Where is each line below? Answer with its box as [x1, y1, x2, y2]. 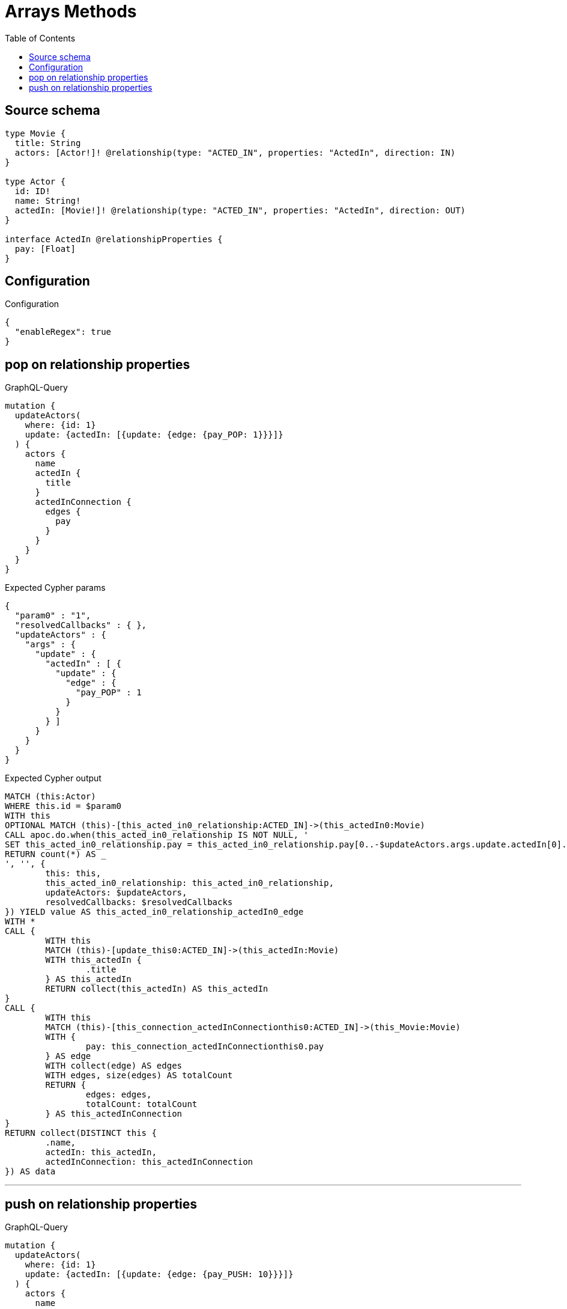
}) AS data [5, 1167, 56, 1177]
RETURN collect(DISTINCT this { [5, 1128, 157, 1138]
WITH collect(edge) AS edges [45, 1061, 183, 1071]
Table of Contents [5, 32, 76, 43]
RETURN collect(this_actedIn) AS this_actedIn [45, 984, 268, 994]
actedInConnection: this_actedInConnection [45, 1157, 253, 1167]
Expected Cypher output [5, 773, 102, 784]
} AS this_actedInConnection [45, 1109, 183, 1119]
